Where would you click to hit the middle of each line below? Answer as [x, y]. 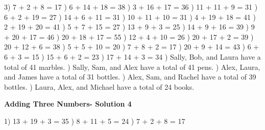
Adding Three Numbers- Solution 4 [68, 104]
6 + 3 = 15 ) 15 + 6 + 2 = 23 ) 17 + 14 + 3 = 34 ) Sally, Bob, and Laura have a [132, 56]
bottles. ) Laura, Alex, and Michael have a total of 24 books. [99, 86]
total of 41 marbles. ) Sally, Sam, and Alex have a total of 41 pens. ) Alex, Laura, [132, 67]
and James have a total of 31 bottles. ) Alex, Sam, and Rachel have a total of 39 [130, 77]
